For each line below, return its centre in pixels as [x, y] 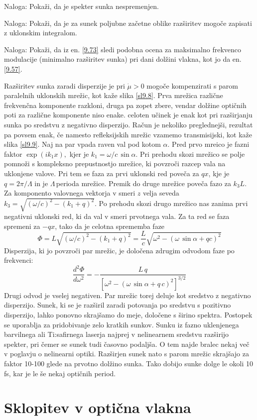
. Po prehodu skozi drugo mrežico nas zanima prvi [171, 203]
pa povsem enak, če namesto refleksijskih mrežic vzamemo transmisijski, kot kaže [128, 134]
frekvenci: [19, 260]
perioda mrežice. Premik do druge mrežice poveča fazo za [143, 183]
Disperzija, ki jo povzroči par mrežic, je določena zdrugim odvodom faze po [119, 250]
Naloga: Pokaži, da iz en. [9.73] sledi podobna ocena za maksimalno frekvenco [123, 49]
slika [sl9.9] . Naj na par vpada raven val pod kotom [82, 144]
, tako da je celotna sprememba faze [110, 226]
